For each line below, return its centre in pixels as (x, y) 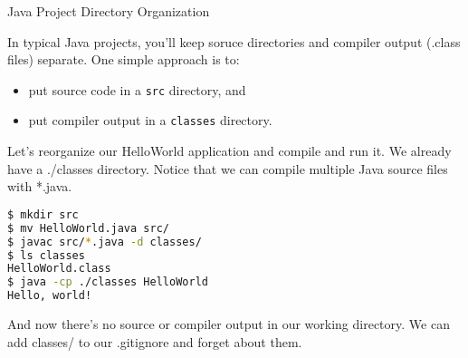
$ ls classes (46, 255)
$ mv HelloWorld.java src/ (88, 228)
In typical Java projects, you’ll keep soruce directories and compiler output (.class (234, 41)
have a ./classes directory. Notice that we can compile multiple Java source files (228, 168)
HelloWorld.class (59, 269)
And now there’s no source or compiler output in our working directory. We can (229, 324)
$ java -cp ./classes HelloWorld (108, 282)
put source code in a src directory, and (137, 89)
